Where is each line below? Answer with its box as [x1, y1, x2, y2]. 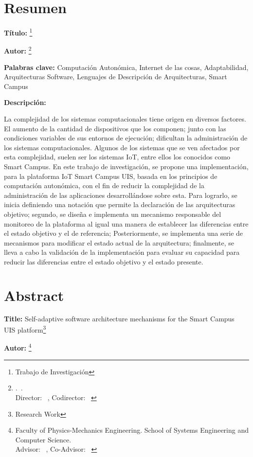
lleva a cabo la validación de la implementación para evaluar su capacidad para [4, 247, 240, 257]
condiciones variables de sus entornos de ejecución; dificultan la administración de [4, 133, 248, 143]
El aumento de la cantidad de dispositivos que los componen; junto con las [4, 123, 226, 133]
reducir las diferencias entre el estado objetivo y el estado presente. [4, 256, 203, 266]
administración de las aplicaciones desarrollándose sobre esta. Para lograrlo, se [4, 190, 237, 200]
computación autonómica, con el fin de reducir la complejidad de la [4, 180, 204, 191]
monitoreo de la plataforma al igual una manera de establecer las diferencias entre [4, 218, 249, 228]
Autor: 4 [4, 341, 32, 353]
